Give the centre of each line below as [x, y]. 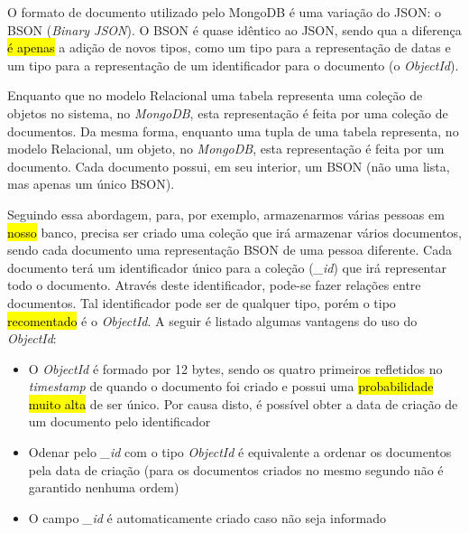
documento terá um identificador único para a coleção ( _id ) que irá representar [227, 267]
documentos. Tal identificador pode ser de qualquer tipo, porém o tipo [202, 302]
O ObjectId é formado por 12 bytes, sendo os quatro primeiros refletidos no [235, 368]
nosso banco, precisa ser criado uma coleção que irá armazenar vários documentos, [234, 232]
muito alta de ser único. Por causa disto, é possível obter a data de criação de [243, 403]
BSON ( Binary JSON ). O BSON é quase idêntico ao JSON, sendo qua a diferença [234, 29]
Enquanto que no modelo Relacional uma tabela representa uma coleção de [215, 95]
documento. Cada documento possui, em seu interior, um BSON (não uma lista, [229, 166]
